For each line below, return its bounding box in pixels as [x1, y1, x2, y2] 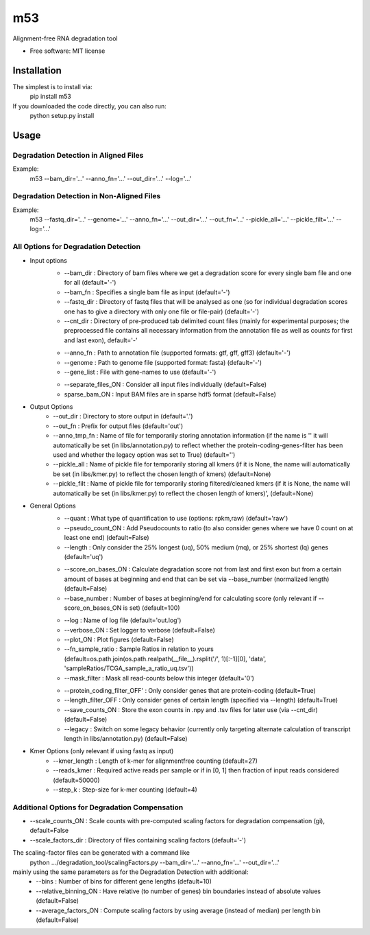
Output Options [29, 403, 73, 411]
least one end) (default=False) [64, 534, 150, 542]
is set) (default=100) [123, 604, 181, 612]
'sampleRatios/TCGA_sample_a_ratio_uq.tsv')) [64, 664, 195, 672]
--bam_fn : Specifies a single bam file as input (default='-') [64, 288, 230, 296]
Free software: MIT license [29, 47, 106, 55]
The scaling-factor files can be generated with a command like [12, 849, 190, 857]
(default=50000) [53, 776, 100, 784]
